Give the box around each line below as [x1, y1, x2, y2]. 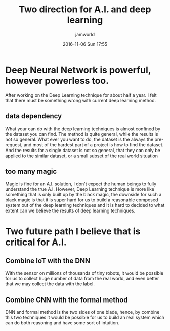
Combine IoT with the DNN [5, 256, 90, 265]
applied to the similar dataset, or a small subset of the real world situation [5, 153, 158, 159]
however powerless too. [5, 75, 109, 86]
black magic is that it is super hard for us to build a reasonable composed [5, 197, 158, 203]
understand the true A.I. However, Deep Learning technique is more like [5, 186, 154, 192]
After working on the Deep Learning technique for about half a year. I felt [5, 92, 157, 98]
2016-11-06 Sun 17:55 [62, 41, 108, 47]
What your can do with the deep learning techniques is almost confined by [5, 126, 161, 132]
